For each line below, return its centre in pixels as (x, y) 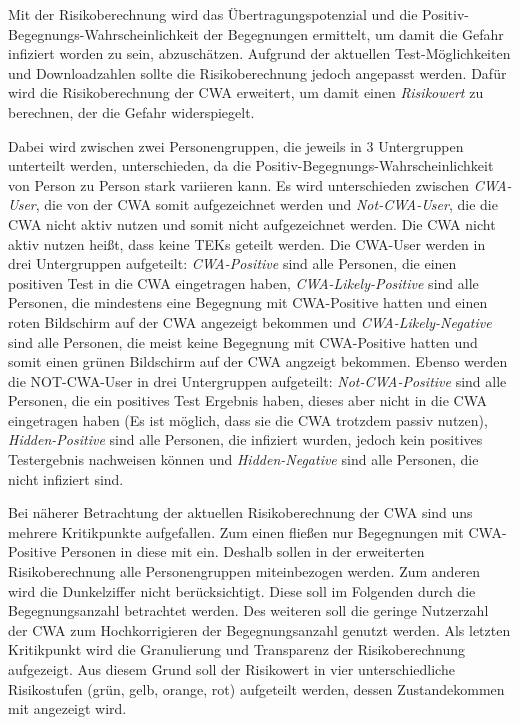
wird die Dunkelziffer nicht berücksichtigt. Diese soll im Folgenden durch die (242, 590)
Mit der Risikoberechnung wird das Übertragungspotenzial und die (213, 14)
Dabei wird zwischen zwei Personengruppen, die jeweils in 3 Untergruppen (236, 145)
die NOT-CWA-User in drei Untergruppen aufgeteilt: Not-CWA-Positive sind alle (257, 380)
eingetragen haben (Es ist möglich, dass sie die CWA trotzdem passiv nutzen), (248, 419)
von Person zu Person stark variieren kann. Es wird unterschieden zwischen (238, 184)
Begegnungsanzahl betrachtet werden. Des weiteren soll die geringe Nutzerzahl (248, 610)
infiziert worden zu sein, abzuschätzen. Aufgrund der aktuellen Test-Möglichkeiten (259, 53)
